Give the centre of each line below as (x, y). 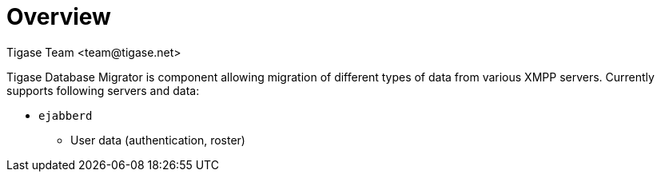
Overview (59, 17)
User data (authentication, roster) (158, 140)
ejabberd (66, 115)
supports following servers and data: (103, 90)
